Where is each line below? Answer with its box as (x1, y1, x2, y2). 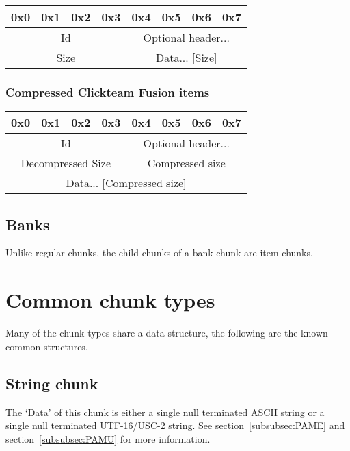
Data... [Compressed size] (66, 175, 187, 191)
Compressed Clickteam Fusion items (5, 83, 210, 100)
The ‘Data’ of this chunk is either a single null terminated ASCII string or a (5, 404, 325, 419)
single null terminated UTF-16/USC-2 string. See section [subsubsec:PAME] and (5, 418, 345, 432)
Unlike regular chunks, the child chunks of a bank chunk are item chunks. (5, 245, 313, 260)
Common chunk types (5, 286, 215, 314)
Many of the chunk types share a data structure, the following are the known (5, 326, 328, 340)
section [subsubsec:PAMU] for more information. (5, 431, 211, 446)
